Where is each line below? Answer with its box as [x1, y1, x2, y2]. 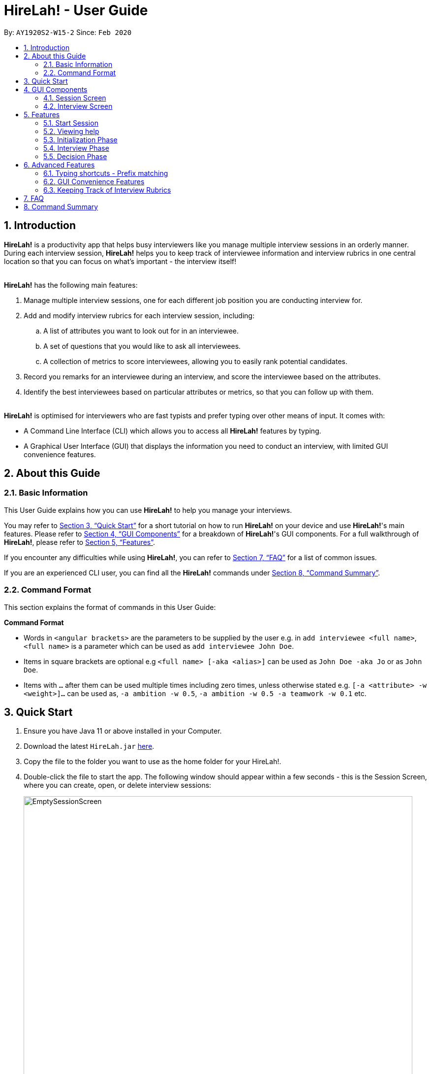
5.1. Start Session [43, 118, 98, 127]
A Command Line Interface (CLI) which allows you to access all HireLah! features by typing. [24, 426, 321, 435]
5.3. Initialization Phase [43, 135, 118, 144]
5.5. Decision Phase [43, 152, 107, 161]
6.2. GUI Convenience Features [43, 177, 145, 186]
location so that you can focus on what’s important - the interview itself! [4, 257, 237, 266]
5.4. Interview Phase [43, 143, 109, 152]
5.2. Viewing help [43, 127, 99, 135]
